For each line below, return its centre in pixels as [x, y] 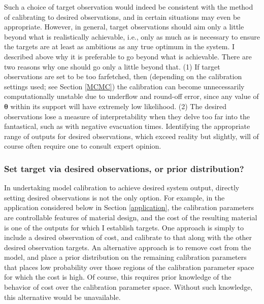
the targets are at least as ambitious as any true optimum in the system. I [120, 46]
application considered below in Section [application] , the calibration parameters [129, 207]
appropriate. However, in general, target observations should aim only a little [124, 27]
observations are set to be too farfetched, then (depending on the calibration [123, 76]
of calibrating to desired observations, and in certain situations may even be [122, 16]
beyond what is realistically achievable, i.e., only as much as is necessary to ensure [132, 36]
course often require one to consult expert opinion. [83, 146]
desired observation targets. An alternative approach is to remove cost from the [128, 247]
